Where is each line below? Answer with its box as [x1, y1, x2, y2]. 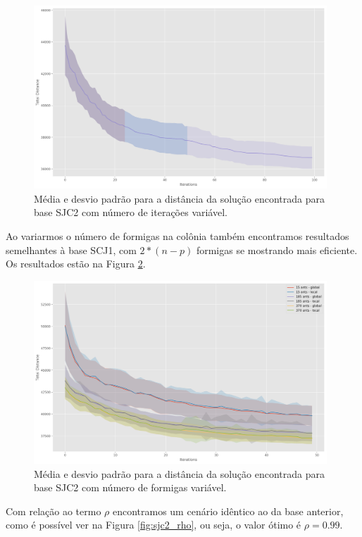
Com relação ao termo [6, 503, 101, 518]
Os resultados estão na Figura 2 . [6, 256, 146, 271]
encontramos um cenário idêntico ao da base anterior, [112, 503, 344, 518]
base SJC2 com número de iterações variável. [34, 205, 227, 220]
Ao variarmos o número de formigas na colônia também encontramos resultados [6, 229, 349, 244]
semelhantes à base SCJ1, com [6, 242, 137, 257]
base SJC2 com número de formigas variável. [34, 480, 227, 495]
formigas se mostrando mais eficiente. [196, 242, 358, 257]
